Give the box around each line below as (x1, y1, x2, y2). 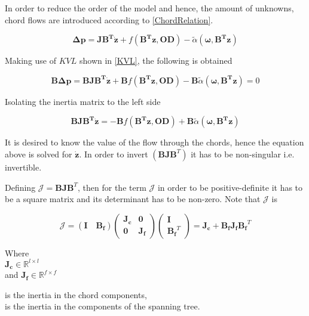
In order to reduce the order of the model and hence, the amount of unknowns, (5, 2, 294, 14)
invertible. (5, 160, 42, 173)
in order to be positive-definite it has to (157, 181, 303, 193)
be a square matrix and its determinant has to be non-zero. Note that (5, 193, 261, 205)
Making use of (5, 54, 57, 67)
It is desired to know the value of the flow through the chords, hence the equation (5, 136, 304, 148)
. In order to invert (79, 147, 148, 160)
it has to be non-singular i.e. (191, 147, 295, 160)
